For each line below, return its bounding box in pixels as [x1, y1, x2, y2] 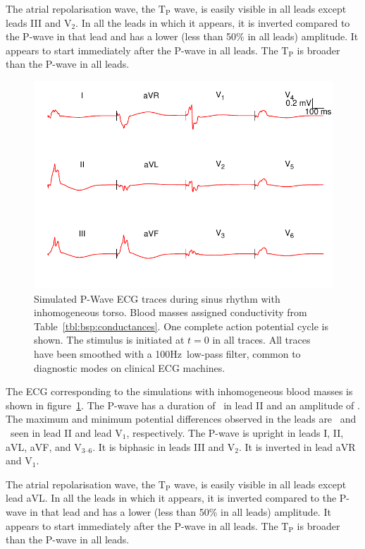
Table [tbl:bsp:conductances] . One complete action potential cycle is [34, 318, 328, 333]
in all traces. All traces [212, 332, 311, 347]
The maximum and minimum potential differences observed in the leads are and [6, 411, 357, 426]
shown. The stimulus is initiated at [34, 332, 185, 347]
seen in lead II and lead [10, 425, 112, 440]
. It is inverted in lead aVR [238, 439, 356, 454]
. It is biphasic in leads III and [92, 439, 225, 454]
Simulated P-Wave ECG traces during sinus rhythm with [34, 291, 280, 306]
